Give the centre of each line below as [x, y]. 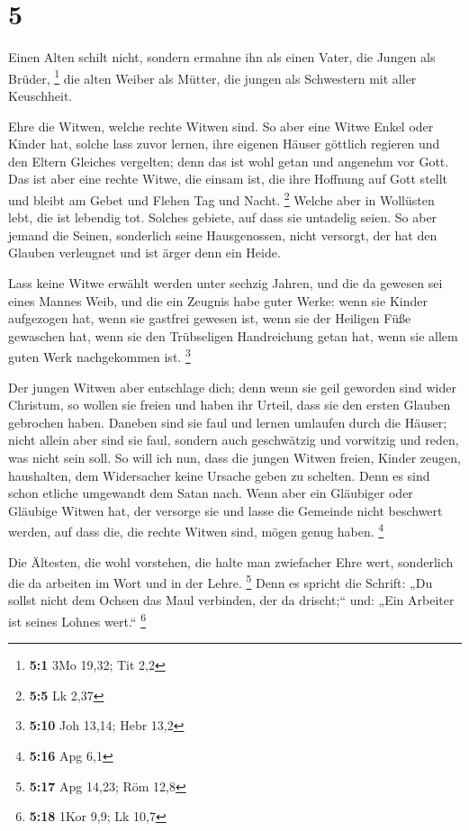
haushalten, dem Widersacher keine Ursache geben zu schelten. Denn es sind [219, 475]
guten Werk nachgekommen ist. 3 [99, 355]
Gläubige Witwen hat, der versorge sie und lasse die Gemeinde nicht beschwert [225, 510]
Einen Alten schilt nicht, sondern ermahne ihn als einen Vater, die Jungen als [222, 57]
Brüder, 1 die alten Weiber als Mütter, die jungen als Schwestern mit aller [212, 77]
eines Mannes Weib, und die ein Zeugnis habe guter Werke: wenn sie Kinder [218, 300]
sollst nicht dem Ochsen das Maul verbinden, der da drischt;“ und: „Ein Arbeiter [231, 600]
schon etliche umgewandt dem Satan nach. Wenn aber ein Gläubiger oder [211, 493]
